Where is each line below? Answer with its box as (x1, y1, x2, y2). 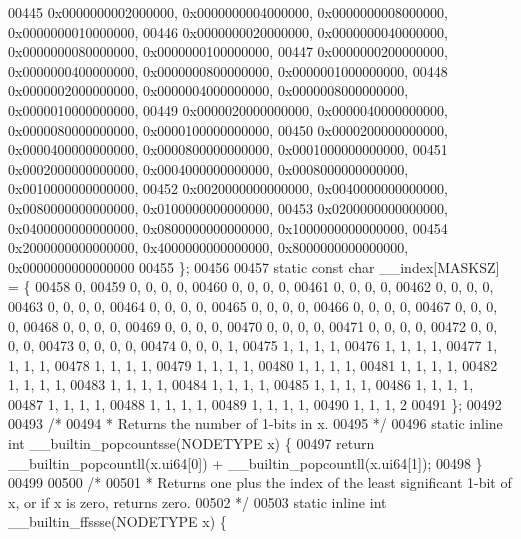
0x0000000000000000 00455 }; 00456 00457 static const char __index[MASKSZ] (8, 256, 500, 277)
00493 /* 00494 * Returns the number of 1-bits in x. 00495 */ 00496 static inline (8, 413, 503, 434)
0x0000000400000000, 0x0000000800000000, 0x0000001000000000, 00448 (8, 60, 448, 81)
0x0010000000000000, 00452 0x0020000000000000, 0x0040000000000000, (8, 178, 448, 199)
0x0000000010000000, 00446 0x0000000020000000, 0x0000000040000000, (8, 21, 448, 42)
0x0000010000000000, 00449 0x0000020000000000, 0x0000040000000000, (8, 99, 448, 120)
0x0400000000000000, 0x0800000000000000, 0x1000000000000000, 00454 (8, 217, 448, 238)
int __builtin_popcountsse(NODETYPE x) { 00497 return (8, 433, 375, 454)
